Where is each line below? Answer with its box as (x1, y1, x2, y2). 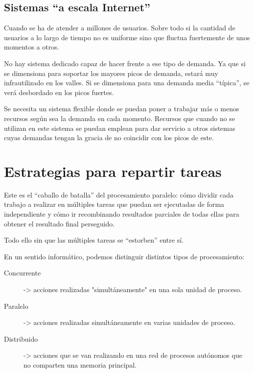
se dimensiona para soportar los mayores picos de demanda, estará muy (4, 68, 218, 78)
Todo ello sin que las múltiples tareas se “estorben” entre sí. (4, 235, 184, 245)
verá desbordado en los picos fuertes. (4, 87, 114, 97)
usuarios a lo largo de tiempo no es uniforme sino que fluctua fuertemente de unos (4, 32, 250, 42)
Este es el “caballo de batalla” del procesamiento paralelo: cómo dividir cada (4, 189, 234, 199)
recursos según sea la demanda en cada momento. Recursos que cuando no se (4, 113, 235, 123)
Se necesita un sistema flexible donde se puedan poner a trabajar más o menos (4, 103, 239, 114)
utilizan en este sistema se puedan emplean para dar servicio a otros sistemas (4, 123, 235, 133)
